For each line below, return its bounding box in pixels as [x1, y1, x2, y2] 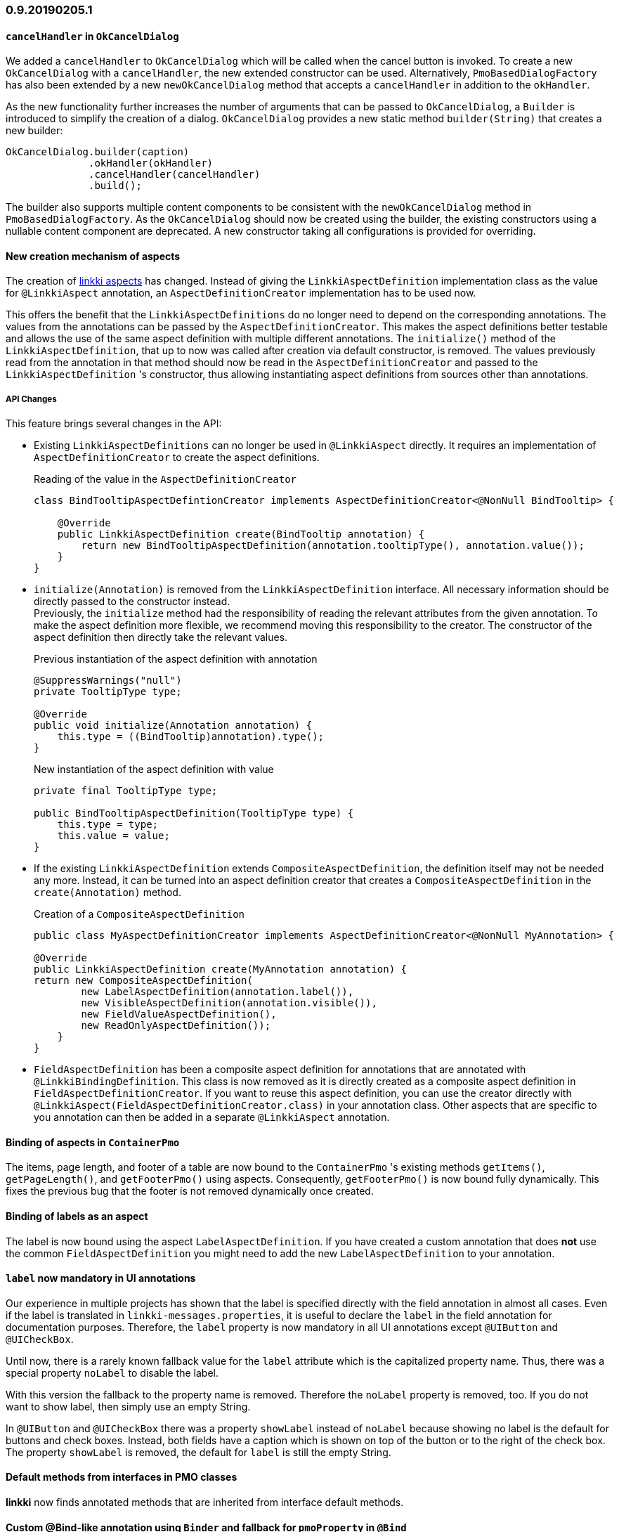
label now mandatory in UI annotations [6, 1272, 196, 1285]
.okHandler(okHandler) [89, 157, 214, 169]
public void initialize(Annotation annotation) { [34, 720, 313, 732]
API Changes [6, 394, 57, 404]
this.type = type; [57, 819, 159, 831]
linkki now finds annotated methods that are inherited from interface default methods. [6, 1496, 404, 1509]
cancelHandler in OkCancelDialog [6, 30, 179, 42]
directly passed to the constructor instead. [34, 595, 230, 608]
